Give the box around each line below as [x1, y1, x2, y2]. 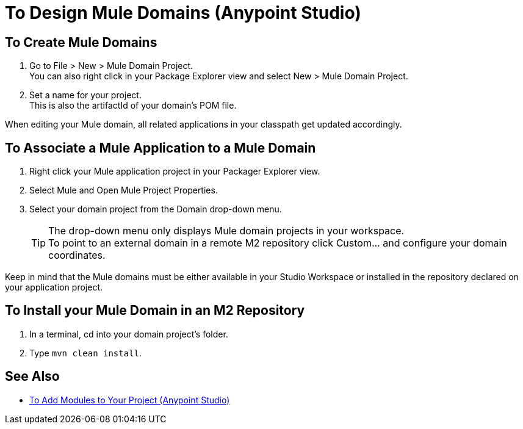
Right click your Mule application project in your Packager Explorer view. [29, 166, 320, 177]
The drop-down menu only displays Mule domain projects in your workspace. [48, 225, 405, 237]
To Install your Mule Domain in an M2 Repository [5, 303, 305, 319]
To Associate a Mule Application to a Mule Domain [5, 140, 316, 156]
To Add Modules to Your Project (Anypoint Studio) [29, 394, 230, 405]
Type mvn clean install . [29, 347, 142, 358]
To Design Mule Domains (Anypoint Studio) [5, 2, 361, 23]
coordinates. [48, 249, 106, 262]
